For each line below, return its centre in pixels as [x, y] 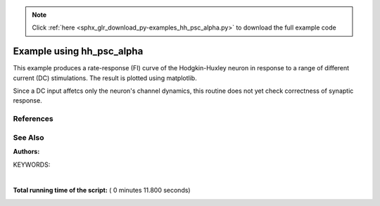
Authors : [26, 152]
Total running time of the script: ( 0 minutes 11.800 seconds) [102, 191]
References [33, 119]
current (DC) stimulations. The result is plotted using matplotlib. [105, 78]
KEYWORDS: [32, 165]
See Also [28, 137]
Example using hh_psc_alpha [78, 52]
